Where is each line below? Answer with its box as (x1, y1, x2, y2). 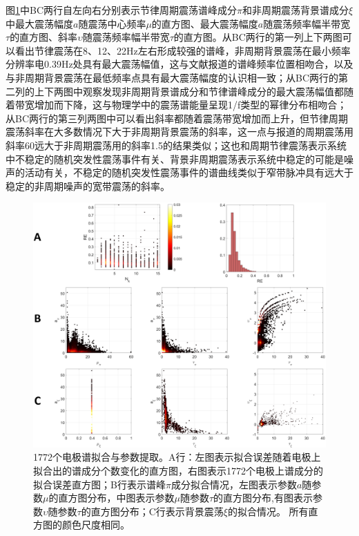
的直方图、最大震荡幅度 (151, 16, 258, 30)
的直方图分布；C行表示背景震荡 (81, 504, 224, 518)
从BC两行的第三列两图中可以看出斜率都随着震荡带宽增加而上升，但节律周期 (6, 111, 349, 125)
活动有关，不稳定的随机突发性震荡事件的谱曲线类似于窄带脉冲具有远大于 (24, 165, 353, 180)
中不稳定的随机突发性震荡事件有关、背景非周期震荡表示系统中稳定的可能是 (6, 151, 344, 166)
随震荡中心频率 (78, 16, 146, 30)
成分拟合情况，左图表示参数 (171, 477, 297, 491)
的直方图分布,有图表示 (213, 490, 313, 505)
